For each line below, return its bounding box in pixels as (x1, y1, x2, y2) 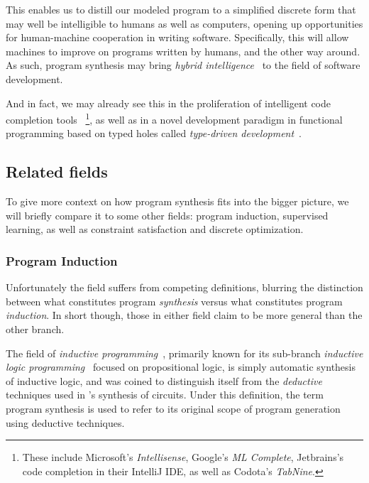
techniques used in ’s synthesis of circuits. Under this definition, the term (6, 387, 324, 402)
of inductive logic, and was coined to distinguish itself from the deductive (6, 373, 322, 388)
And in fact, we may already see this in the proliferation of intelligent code (6, 95, 331, 110)
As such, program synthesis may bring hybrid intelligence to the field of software (6, 58, 360, 72)
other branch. (6, 321, 65, 336)
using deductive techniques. (6, 415, 125, 430)
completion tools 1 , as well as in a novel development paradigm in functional (6, 110, 343, 126)
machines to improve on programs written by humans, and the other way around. (6, 43, 360, 58)
